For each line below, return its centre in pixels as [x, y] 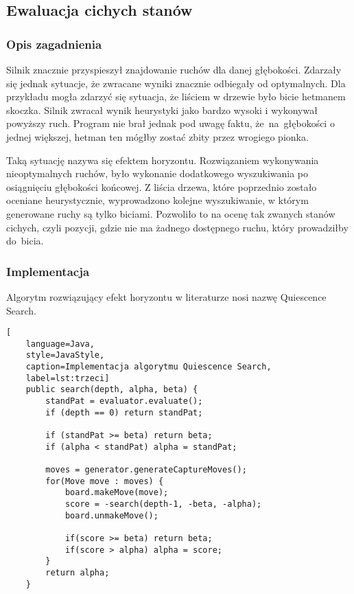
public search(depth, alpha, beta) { [112, 390]
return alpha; [78, 572]
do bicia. [25, 241]
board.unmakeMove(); [111, 515]
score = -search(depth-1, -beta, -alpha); [163, 504]
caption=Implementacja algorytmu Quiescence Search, [149, 367]
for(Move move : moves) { [105, 481]
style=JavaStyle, [65, 355]
